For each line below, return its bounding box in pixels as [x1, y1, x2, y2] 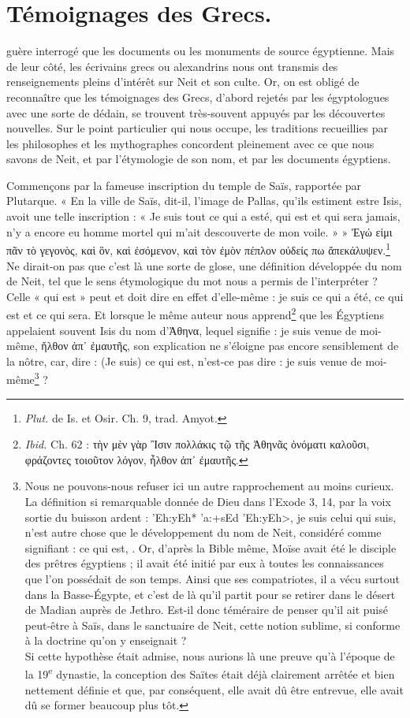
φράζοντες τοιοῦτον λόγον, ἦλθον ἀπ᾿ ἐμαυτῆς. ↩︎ [24, 451, 248, 467]
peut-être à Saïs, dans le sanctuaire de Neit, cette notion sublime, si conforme [24, 616, 401, 633]
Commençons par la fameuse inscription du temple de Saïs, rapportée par [6, 177, 362, 193]
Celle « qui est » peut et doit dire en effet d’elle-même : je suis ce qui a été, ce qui [6, 288, 404, 304]
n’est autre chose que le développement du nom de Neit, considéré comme [24, 524, 382, 541]
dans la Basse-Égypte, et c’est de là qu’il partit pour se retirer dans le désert [24, 586, 396, 602]
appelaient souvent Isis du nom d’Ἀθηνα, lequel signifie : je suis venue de [6, 322, 356, 338]
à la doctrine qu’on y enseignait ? [24, 632, 187, 649]
